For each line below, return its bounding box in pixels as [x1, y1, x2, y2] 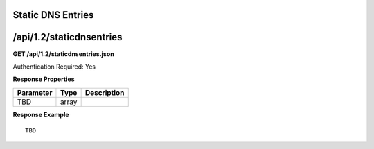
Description [84, 87, 125, 97]
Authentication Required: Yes [12, 62, 96, 71]
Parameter [17, 87, 53, 97]
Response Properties [12, 75, 75, 83]
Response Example [12, 110, 69, 119]
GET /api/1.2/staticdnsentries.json [12, 49, 114, 58]
